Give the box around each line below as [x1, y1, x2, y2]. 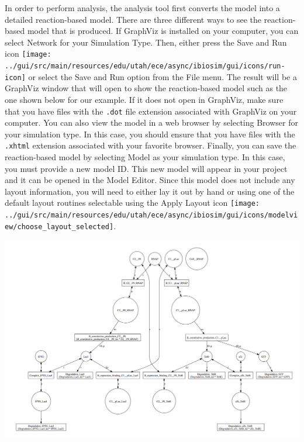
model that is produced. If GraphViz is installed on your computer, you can [27, 25, 299, 37]
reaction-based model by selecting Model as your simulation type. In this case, [5, 151, 285, 163]
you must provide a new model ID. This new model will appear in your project [5, 162, 288, 174]
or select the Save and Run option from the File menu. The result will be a [28, 70, 297, 82]
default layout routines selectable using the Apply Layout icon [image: [5, 196, 260, 209]
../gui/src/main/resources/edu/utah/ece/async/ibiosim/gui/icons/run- [5, 62, 285, 71]
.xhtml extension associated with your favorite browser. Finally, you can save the [5, 139, 296, 151]
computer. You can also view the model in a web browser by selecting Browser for [5, 116, 298, 129]
